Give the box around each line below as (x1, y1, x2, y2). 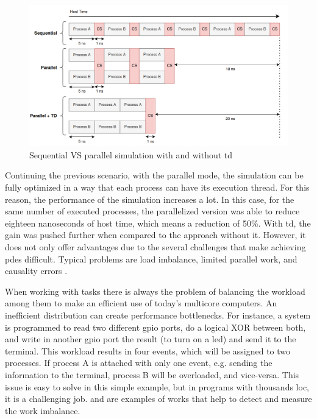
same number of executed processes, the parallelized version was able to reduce (5, 205, 300, 217)
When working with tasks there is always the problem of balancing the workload (5, 284, 305, 297)
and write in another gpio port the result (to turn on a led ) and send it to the (5, 333, 296, 345)
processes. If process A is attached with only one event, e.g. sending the (5, 356, 272, 369)
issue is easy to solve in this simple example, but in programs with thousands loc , (5, 380, 310, 393)
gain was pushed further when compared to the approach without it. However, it (5, 228, 306, 241)
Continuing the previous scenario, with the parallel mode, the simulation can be (5, 169, 304, 181)
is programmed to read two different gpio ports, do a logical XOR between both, (5, 320, 306, 333)
